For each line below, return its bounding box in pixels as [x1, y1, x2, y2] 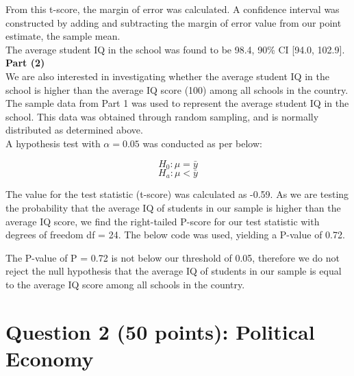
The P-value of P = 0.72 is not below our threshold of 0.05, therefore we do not [5, 250, 340, 264]
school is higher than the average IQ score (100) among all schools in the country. [5, 82, 349, 97]
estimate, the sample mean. [5, 29, 121, 43]
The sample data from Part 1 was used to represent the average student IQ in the [5, 96, 349, 110]
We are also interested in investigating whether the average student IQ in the [5, 68, 329, 83]
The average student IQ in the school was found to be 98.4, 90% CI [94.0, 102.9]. [5, 42, 345, 56]
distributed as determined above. [5, 123, 143, 137]
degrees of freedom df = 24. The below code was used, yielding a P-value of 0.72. [5, 227, 345, 242]
